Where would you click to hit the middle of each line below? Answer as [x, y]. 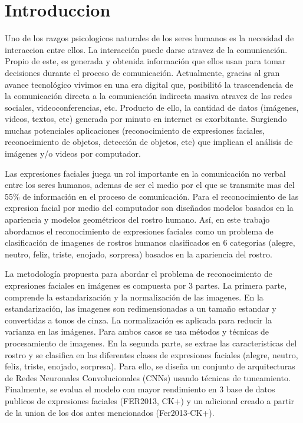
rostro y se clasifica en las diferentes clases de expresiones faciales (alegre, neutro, [151, 354]
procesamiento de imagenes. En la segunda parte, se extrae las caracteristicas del [151, 343]
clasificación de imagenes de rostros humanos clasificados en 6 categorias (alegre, [150, 242]
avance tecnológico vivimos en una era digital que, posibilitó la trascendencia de [149, 84]
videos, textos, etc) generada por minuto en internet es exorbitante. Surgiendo [146, 119]
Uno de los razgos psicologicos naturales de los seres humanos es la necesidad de [149, 38]
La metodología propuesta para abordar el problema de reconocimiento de [139, 274]
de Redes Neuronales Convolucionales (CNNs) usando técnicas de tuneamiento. [148, 377]
